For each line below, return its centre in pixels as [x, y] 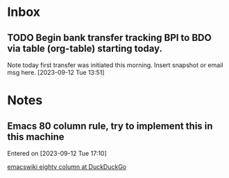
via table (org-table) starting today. [85, 48]
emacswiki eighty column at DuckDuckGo [67, 167]
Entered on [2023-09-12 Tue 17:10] [57, 153]
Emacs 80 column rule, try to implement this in [110, 126]
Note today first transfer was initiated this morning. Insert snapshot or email [115, 65]
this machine [36, 137]
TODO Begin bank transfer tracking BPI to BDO [109, 38]
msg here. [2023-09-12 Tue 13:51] [56, 72]
